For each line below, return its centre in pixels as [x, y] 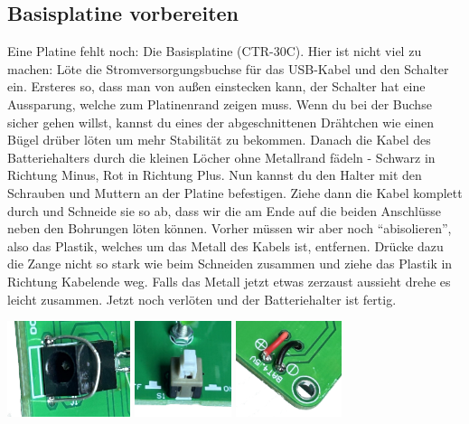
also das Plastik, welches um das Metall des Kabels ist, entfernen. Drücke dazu [225, 245]
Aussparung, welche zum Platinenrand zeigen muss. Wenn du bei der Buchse [220, 104]
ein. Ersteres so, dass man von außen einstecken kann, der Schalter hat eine [216, 86]
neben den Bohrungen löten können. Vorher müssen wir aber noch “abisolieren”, [230, 228]
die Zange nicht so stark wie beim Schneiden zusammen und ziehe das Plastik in [230, 264]
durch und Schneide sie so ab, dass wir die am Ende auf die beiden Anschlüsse [224, 210]
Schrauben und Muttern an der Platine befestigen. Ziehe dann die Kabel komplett [235, 192]
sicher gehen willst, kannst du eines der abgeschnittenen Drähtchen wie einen [221, 122]
